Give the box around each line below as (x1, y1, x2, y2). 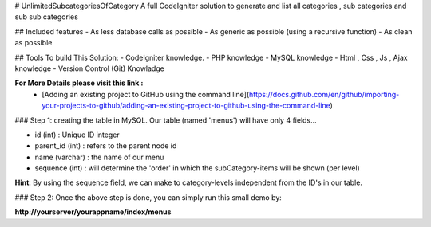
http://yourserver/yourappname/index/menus (14, 207, 172, 217)
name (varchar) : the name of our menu (34, 152, 164, 162)
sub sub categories (14, 12, 79, 22)
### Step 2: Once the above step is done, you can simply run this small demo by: (14, 192, 283, 202)
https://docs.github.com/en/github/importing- (248, 89, 400, 99)
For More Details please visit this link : (14, 78, 144, 88)
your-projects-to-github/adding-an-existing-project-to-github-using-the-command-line (42, 100, 330, 111)
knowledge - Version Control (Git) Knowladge (14, 64, 165, 73)
